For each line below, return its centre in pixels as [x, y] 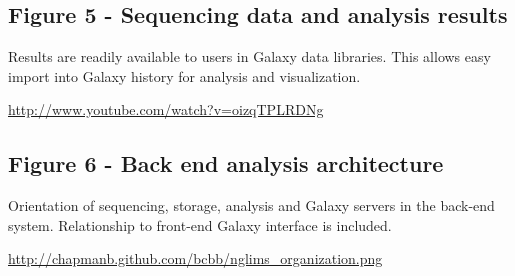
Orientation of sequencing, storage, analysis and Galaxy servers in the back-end [251, 205]
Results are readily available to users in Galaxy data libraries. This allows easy [249, 56]
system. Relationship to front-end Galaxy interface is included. [200, 224]
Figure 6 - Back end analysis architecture [226, 163]
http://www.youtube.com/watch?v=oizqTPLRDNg [166, 109]
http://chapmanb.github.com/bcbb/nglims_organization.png [195, 258]
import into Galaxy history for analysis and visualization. [184, 75]
